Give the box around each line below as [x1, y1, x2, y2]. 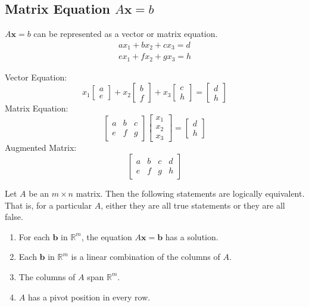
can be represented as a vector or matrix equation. [33, 27, 218, 40]
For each [18, 230, 50, 243]
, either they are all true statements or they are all [101, 199, 285, 211]
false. [5, 210, 23, 223]
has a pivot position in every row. [27, 290, 151, 303]
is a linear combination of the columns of [71, 250, 220, 263]
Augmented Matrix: [5, 141, 77, 154]
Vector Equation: [5, 70, 67, 83]
